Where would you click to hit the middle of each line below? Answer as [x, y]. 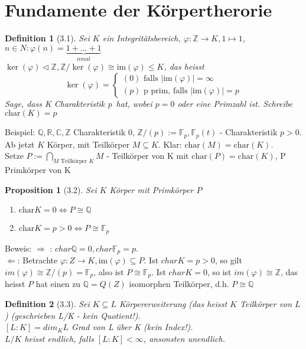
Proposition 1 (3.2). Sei [51, 189]
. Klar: [170, 144]
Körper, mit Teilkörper [88, 144]
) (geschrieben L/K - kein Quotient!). [73, 315]
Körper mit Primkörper [152, 189]
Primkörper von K [38, 170]
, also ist [109, 271]
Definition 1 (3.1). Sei [47, 38]
